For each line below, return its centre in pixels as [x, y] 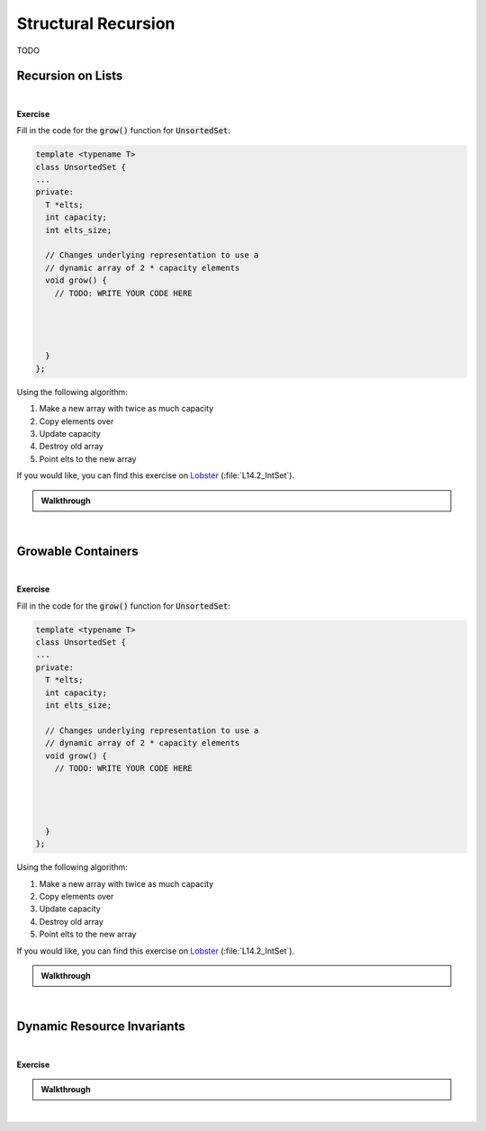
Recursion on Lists [70, 76]
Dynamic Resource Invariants [101, 1027]
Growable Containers [77, 551]
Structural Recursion [96, 23]
